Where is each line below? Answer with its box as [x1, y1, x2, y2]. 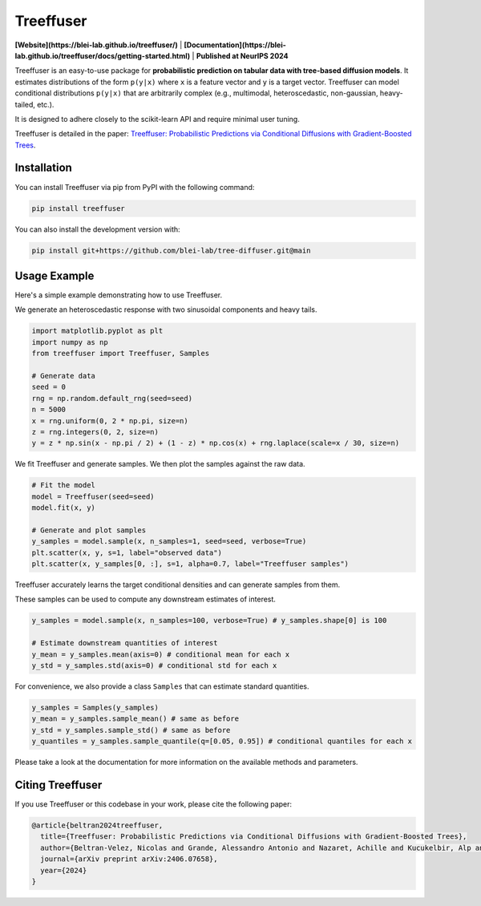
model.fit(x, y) [31, 504, 96, 512]
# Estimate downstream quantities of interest [31, 638, 218, 648]
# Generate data [31, 371, 96, 380]
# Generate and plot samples [31, 525, 147, 535]
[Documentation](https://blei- [184, 40, 286, 50]
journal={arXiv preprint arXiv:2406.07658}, [40, 855, 218, 864]
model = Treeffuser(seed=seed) [31, 491, 156, 501]
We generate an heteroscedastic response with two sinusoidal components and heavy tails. [14, 305, 317, 314]
